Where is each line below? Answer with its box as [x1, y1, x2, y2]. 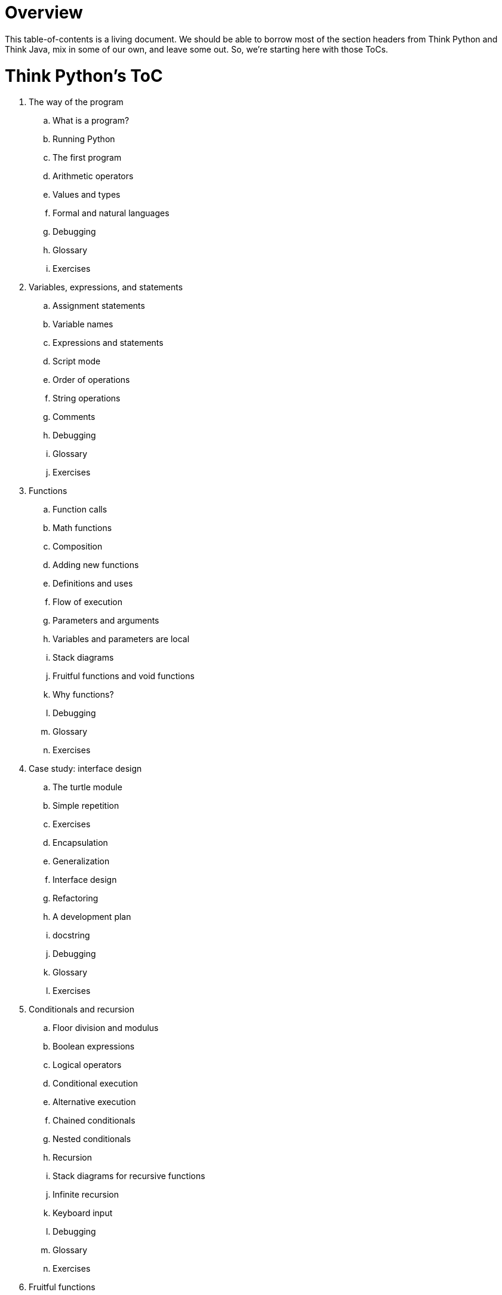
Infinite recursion [53, 1189, 119, 1200]
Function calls [53, 504, 107, 515]
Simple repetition [53, 800, 119, 811]
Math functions [53, 523, 112, 533]
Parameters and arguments [53, 615, 159, 626]
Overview [5, 2, 83, 23]
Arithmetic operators [53, 171, 134, 182]
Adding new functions [53, 560, 139, 570]
